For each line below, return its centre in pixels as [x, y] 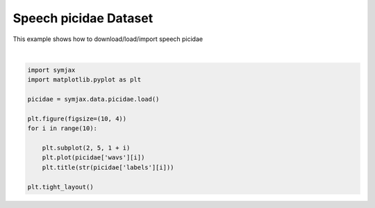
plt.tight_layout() [60, 187]
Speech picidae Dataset [83, 18]
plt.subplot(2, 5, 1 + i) [86, 148]
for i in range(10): [62, 128]
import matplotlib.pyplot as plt [84, 80]
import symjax [51, 70]
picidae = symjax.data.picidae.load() [93, 99]
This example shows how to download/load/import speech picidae [108, 39]
